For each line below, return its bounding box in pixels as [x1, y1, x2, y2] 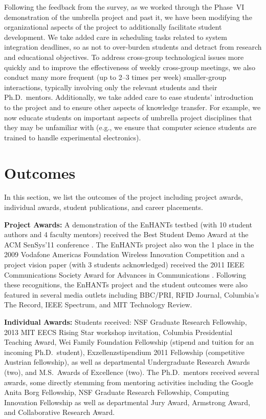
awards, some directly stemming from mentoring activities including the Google [4, 376, 254, 387]
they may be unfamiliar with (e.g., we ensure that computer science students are [4, 122, 257, 133]
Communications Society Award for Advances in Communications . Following [4, 269, 247, 280]
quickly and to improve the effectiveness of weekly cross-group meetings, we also [4, 61, 255, 72]
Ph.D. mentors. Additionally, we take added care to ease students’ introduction [4, 92, 253, 102]
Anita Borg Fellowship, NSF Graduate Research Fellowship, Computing [4, 387, 229, 397]
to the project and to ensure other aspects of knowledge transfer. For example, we [4, 101, 261, 112]
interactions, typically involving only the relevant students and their [4, 81, 217, 92]
